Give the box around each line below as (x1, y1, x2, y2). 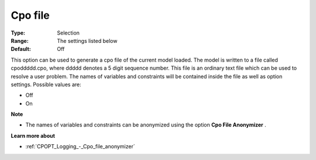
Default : (11, 46, 32, 53)
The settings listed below (57, 37, 118, 44)
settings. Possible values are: (11, 81, 81, 88)
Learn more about (11, 132, 56, 139)
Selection (57, 29, 80, 36)
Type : (11, 29, 26, 36)
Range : (11, 37, 29, 44)
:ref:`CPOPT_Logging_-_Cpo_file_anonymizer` (25, 143, 135, 150)
